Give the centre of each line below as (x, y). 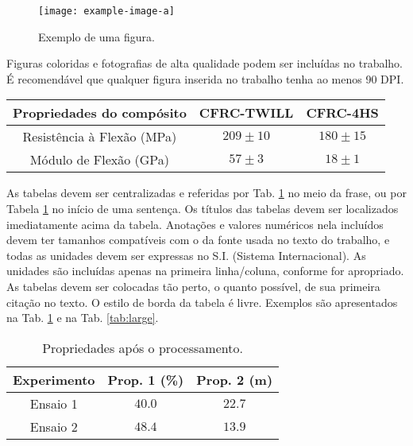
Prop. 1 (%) (146, 379)
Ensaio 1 (54, 403)
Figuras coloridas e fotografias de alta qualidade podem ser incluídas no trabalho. (205, 63)
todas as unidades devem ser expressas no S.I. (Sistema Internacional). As (186, 255)
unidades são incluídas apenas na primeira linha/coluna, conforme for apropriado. (205, 271)
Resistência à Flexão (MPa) (100, 137)
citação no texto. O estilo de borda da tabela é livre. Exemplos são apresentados (202, 302)
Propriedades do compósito (100, 113)
